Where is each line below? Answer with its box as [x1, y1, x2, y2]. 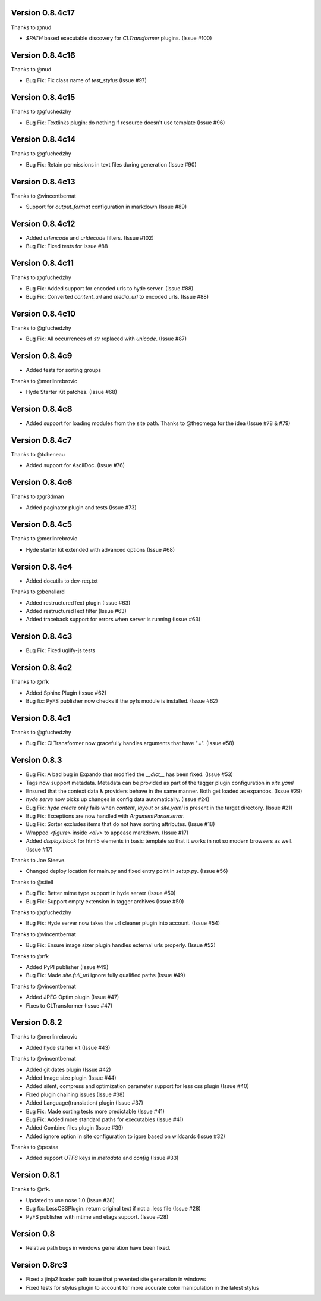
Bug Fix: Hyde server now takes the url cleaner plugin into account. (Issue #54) [26, 920, 220, 927]
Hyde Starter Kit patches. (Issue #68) [26, 389, 118, 396]
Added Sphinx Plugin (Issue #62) [26, 689, 107, 696]
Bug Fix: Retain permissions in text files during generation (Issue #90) [26, 161, 197, 168]
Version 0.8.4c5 [11, 520, 73, 530]
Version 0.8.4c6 [11, 477, 73, 487]
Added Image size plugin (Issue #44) [26, 1074, 117, 1081]
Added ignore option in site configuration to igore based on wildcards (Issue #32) [26, 1133, 225, 1140]
